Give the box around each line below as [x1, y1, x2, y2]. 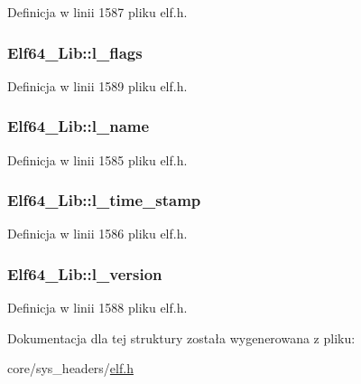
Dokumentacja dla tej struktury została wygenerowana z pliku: [7, 328, 356, 347]
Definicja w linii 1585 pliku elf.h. [7, 150, 188, 169]
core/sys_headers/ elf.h [7, 359, 134, 378]
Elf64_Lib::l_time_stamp [7, 189, 201, 211]
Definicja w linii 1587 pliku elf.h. [7, 3, 188, 21]
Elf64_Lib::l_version [7, 262, 162, 285]
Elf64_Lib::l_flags [7, 41, 143, 63]
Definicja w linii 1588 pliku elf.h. [7, 298, 188, 317]
